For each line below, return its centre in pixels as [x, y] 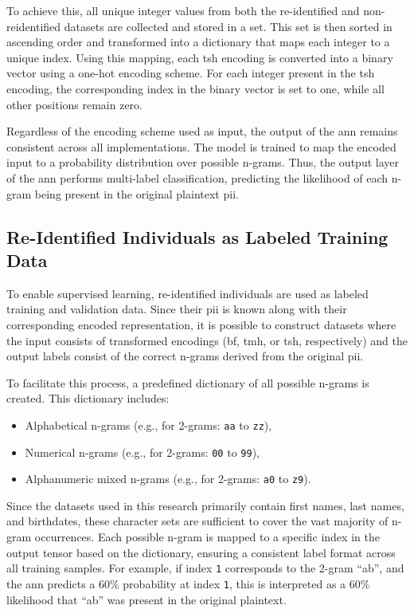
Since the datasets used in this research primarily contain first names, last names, [205, 505]
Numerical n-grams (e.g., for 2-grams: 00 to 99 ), [142, 452]
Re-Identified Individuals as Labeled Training [197, 236]
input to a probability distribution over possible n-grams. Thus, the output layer [203, 162]
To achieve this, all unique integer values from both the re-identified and [183, 10]
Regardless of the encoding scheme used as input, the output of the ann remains [202, 131]
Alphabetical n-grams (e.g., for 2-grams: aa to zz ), [148, 424]
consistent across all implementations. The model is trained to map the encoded [201, 146]
